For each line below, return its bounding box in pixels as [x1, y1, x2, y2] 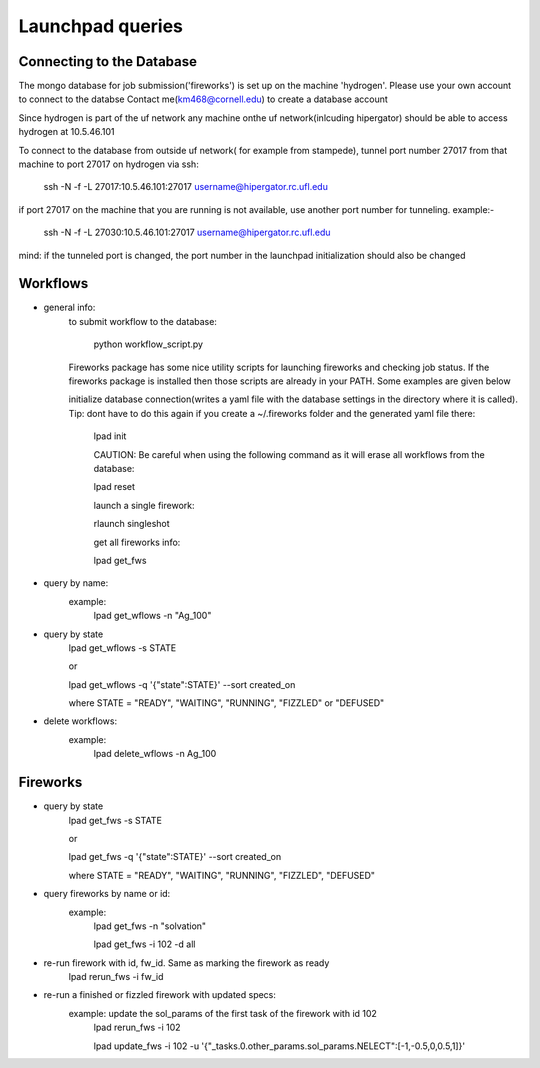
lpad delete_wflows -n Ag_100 [93, 748, 217, 760]
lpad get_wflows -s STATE [68, 641, 177, 654]
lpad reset [93, 481, 135, 493]
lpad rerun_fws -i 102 [93, 1021, 181, 1034]
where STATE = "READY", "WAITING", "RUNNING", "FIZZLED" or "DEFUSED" [68, 697, 385, 709]
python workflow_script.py [93, 338, 204, 350]
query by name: [43, 577, 109, 589]
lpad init [93, 430, 127, 442]
